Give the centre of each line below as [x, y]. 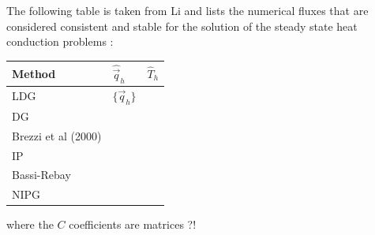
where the [30, 224]
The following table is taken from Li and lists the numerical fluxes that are [187, 10]
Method [34, 73]
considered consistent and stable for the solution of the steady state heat [182, 26]
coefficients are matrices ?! [133, 224]
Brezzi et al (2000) [57, 135]
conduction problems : [60, 41]
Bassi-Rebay [41, 175]
